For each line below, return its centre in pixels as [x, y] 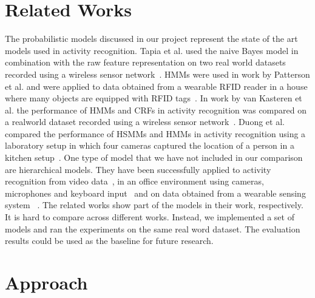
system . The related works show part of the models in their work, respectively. [154, 205]
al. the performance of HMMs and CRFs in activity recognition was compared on [156, 110]
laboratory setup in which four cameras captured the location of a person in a [150, 145]
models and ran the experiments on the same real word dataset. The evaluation [153, 229]
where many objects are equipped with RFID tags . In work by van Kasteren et [154, 98]
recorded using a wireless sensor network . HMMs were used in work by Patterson [157, 74]
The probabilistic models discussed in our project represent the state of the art [151, 39]
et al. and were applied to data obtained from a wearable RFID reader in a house [156, 86]
